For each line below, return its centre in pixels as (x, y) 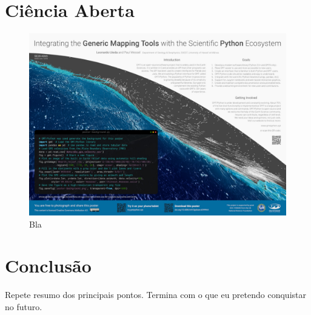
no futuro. (24, 306)
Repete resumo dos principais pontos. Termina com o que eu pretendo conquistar (155, 295)
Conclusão (48, 266)
